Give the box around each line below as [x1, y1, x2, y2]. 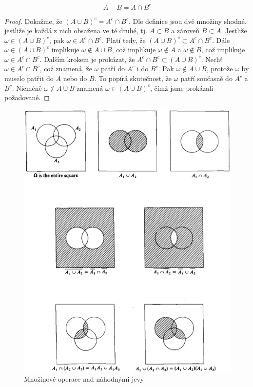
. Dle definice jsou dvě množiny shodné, [129, 16, 247, 26]
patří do [100, 63, 125, 74]
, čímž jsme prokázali [150, 82, 214, 93]
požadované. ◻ [4, 92, 50, 102]
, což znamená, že [39, 63, 92, 74]
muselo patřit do [4, 73, 54, 83]
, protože [206, 63, 233, 74]
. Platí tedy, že [102, 35, 146, 45]
